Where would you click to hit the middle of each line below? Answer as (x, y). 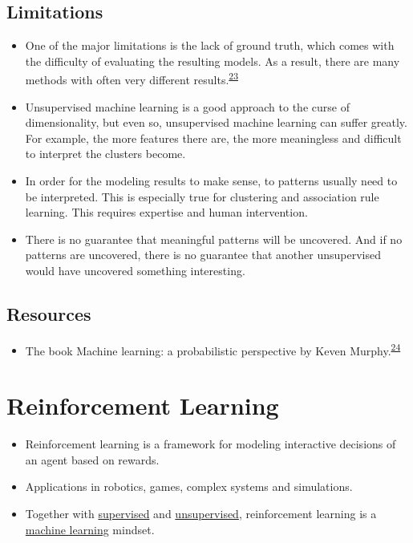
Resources (49, 313)
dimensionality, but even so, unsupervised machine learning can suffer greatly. (216, 122)
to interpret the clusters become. (105, 154)
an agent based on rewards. (92, 459)
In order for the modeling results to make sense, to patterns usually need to (211, 181)
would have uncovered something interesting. (135, 270)
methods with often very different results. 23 (132, 79)
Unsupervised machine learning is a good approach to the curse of (187, 106)
